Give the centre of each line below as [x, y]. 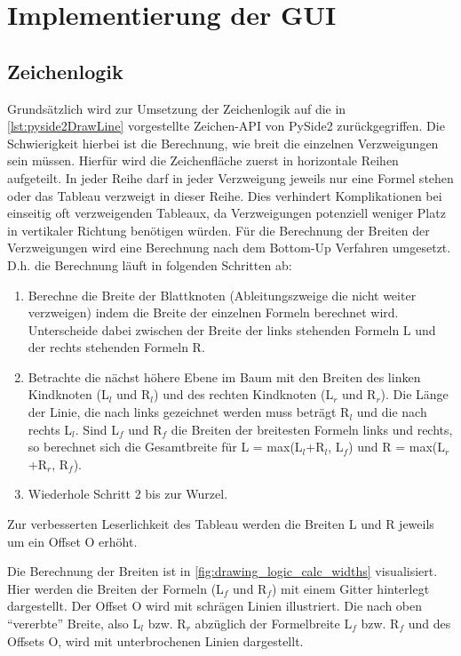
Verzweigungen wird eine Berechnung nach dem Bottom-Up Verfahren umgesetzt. [229, 248]
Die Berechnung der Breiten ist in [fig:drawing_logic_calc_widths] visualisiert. [223, 571]
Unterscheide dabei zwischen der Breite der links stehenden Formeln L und [232, 329]
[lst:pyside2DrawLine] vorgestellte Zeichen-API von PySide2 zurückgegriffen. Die [226, 126]
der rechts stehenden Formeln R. [116, 347]
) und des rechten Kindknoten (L [244, 394]
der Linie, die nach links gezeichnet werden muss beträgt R [189, 412]
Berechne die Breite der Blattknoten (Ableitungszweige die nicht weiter [222, 295]
